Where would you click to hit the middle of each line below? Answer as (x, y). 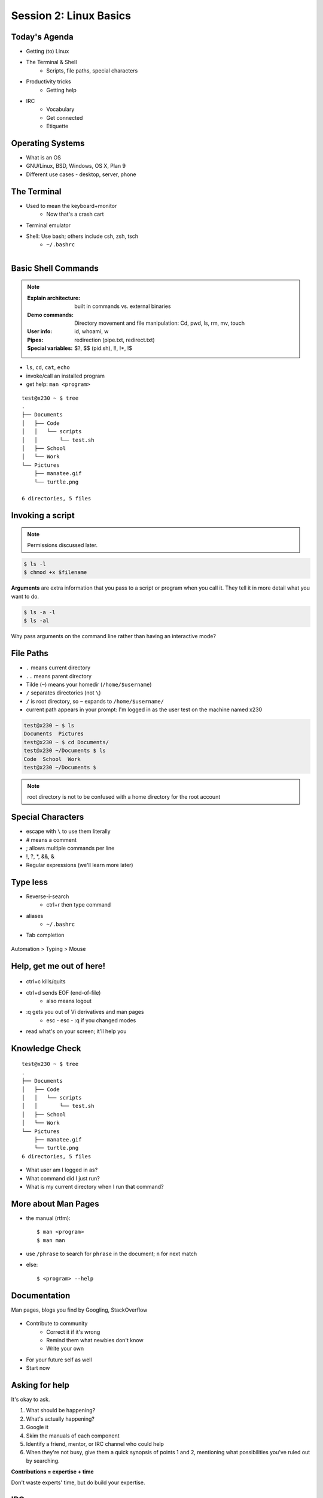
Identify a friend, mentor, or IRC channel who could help (95, 1443)
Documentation (41, 1295)
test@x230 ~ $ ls (49, 726)
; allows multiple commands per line (70, 848)
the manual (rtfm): (48, 1218)
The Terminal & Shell (51, 62)
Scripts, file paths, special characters (92, 70)
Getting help (62, 90)
